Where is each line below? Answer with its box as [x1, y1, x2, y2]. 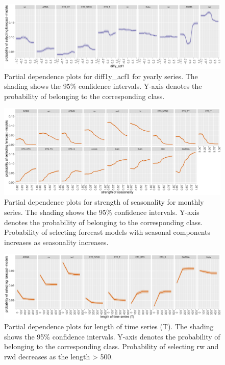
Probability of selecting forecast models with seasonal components [4, 227, 210, 237]
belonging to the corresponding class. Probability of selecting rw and [4, 341, 219, 352]
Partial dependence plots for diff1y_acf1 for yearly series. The [4, 70, 198, 81]
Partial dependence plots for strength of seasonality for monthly [4, 197, 204, 207]
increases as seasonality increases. [4, 236, 109, 247]
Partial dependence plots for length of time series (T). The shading [4, 321, 214, 332]
